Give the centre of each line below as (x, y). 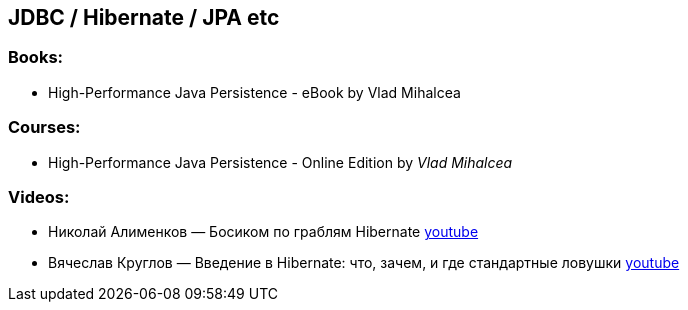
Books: (36, 57)
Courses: (44, 127)
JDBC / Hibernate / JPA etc (144, 17)
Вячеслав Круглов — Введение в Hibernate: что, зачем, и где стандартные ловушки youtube (364, 263)
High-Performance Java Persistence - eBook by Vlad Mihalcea (254, 92)
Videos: (39, 196)
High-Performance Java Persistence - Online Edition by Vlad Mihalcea (280, 162)
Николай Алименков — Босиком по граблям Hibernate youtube (263, 232)
